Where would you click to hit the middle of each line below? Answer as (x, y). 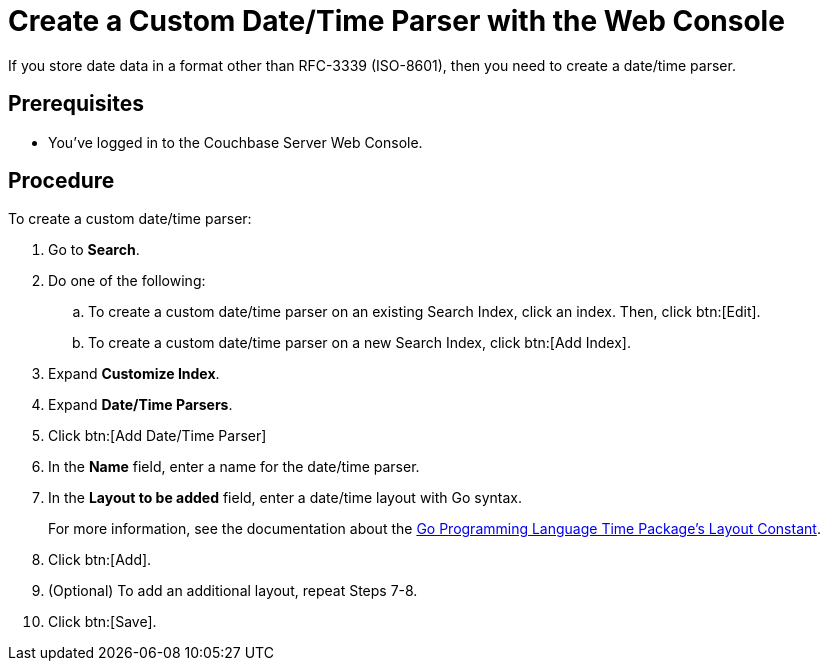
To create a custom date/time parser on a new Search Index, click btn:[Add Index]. (359, 343)
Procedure (61, 181)
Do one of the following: (127, 281)
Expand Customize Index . (134, 374)
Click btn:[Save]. (102, 622)
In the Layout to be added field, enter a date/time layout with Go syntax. (285, 498)
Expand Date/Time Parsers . (140, 405)
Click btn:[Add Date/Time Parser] (157, 436)
